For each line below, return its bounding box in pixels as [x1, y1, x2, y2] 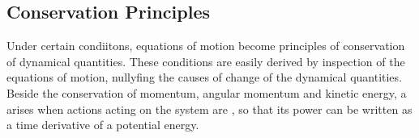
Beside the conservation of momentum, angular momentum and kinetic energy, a [6, 84, 407, 101]
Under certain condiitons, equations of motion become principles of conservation [6, 37, 405, 54]
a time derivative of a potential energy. [6, 116, 199, 133]
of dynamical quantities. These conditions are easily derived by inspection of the [6, 52, 405, 69]
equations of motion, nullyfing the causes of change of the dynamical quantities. [6, 69, 402, 86]
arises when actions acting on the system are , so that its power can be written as [6, 100, 413, 117]
